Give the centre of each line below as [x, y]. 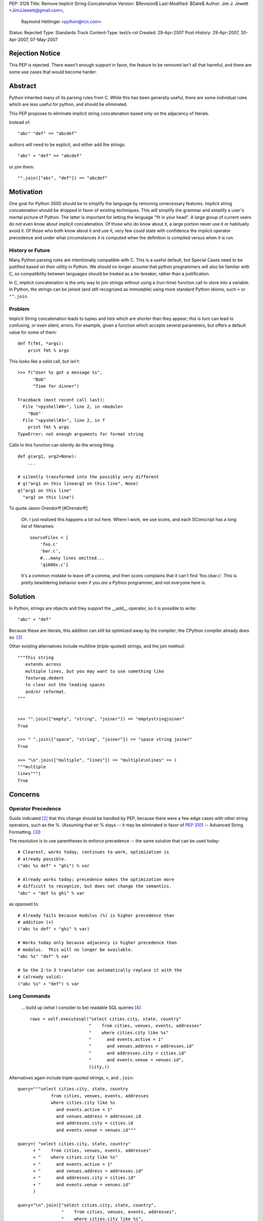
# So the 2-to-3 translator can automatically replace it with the [100, 970]
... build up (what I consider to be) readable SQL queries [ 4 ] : [82, 1008]
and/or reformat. [46, 692]
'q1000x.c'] [54, 565]
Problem [19, 309]
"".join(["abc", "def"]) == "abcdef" [63, 178]
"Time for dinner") [56, 386]
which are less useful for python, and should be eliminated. [68, 105]
